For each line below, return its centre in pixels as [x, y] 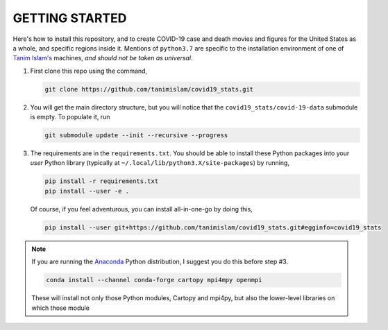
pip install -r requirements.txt [102, 181]
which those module [61, 308]
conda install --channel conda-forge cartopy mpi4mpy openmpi [154, 280]
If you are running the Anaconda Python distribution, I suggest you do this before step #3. [160, 262]
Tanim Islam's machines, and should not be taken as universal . [103, 58]
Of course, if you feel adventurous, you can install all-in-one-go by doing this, [141, 209]
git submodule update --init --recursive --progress [136, 136]
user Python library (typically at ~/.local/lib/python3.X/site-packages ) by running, [160, 163]
